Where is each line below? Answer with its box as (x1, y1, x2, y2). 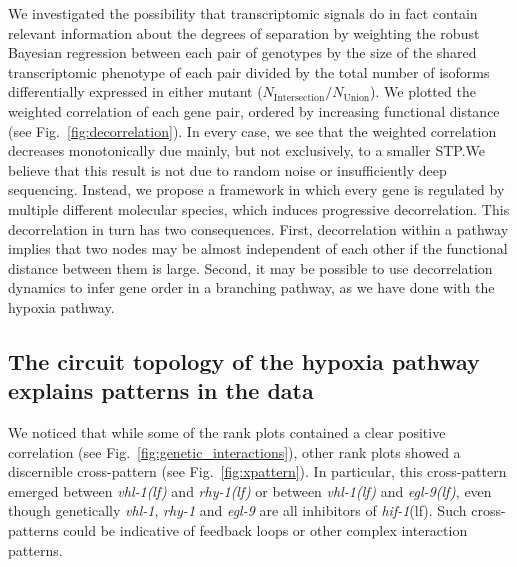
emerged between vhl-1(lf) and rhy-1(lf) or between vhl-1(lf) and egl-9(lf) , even (8, 480, 492, 501)
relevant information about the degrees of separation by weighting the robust (8, 22, 480, 43)
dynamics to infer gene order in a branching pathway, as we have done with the (8, 277, 495, 298)
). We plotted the (370, 81, 476, 102)
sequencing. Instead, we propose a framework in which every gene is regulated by (8, 179, 505, 200)
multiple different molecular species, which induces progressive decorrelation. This (8, 198, 510, 219)
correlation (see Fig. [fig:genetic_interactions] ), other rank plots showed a (8, 441, 461, 462)
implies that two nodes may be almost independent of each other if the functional (8, 238, 508, 259)
